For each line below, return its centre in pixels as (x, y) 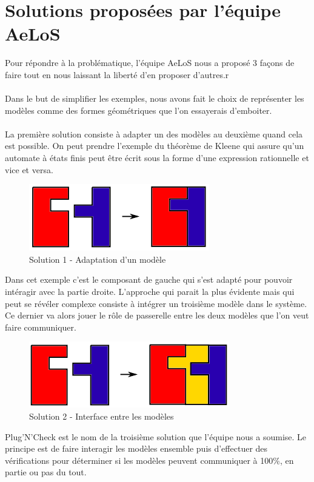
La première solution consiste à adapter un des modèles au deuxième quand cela (154, 134)
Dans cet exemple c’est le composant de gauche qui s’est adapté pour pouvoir (149, 279)
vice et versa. (29, 169)
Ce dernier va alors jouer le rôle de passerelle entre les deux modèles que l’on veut (157, 315)
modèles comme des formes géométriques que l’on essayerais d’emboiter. (139, 110)
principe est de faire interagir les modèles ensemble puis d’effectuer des (136, 448)
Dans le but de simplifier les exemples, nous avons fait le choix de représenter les (155, 98)
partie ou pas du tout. (46, 472)
